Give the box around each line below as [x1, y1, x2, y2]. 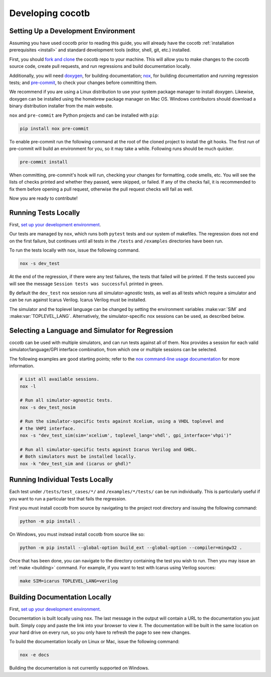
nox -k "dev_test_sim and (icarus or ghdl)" [20, 461, 131, 466]
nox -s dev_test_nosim [20, 404, 76, 410]
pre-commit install [20, 159, 68, 164]
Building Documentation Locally [9, 593, 111, 601]
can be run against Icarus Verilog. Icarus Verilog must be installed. [9, 297, 147, 303]
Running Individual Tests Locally [9, 475, 113, 484]
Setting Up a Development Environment [9, 27, 135, 35]
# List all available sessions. [20, 376, 100, 382]
